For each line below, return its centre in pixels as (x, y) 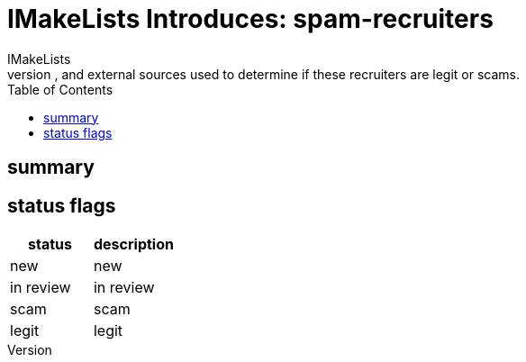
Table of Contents (60, 89)
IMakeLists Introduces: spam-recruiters (250, 19)
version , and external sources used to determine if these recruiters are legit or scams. (263, 74)
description (133, 244)
